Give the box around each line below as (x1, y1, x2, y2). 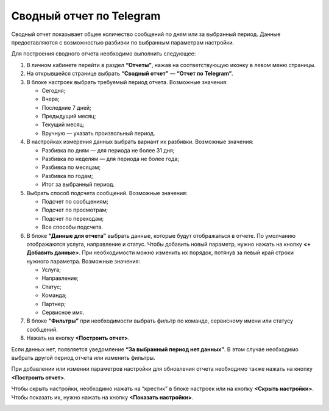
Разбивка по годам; (41, 172, 93, 179)
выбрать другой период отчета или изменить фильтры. (11, 354, 155, 361)
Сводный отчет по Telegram (11, 9, 161, 23)
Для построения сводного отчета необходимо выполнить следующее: (11, 50, 196, 57)
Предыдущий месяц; (41, 113, 96, 120)
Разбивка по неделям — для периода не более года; (41, 155, 180, 163)
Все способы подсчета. (41, 223, 104, 231)
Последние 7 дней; (41, 104, 91, 111)
